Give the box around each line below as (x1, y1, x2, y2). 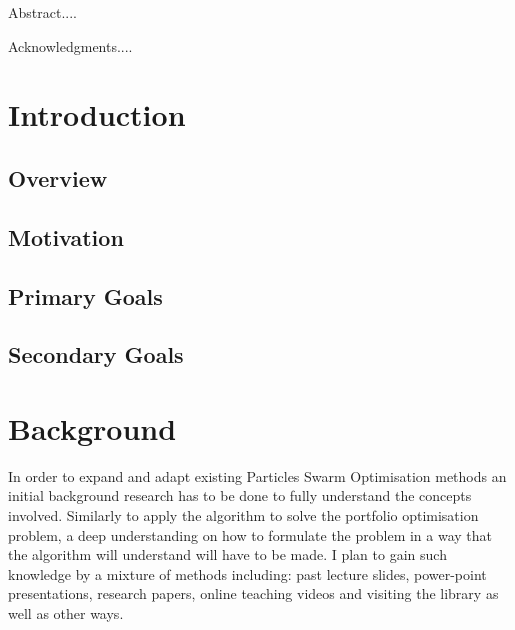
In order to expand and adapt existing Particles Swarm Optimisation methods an (8, 465, 507, 486)
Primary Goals (8, 280, 163, 311)
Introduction (8, 94, 186, 135)
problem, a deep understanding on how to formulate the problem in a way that (8, 524, 493, 545)
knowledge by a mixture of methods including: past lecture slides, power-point (8, 563, 487, 584)
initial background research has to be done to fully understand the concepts (8, 485, 472, 506)
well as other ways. (8, 602, 124, 623)
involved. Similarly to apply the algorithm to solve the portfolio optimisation (8, 505, 479, 525)
